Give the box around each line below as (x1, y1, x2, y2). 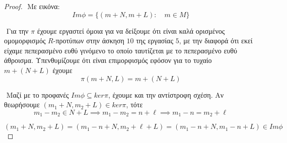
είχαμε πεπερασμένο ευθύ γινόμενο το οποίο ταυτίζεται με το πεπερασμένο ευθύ (4, 45, 237, 55)
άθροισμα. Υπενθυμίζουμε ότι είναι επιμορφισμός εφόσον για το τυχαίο (4, 55, 212, 65)
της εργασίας (136, 35, 173, 46)
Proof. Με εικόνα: (4, 1, 60, 11)
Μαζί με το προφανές (6, 89, 69, 100)
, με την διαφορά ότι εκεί (179, 35, 253, 46)
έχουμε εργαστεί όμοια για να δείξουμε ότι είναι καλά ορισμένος (37, 25, 225, 36)
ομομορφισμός (4, 35, 46, 46)
